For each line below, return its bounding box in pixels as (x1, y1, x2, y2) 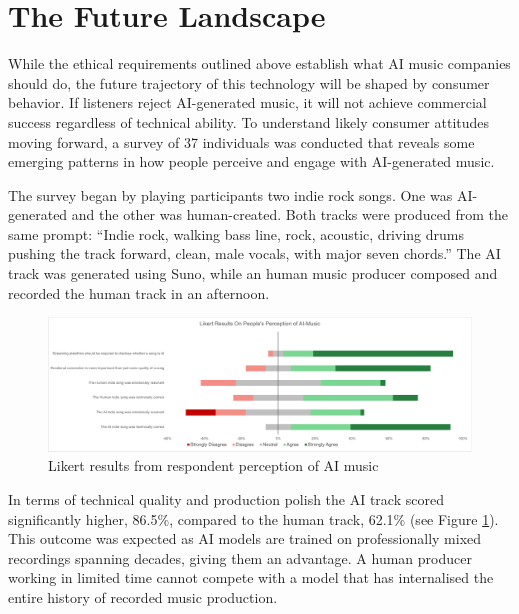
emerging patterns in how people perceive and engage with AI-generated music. (8, 151, 495, 172)
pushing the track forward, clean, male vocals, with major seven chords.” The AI (8, 243, 501, 264)
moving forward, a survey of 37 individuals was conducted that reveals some (8, 131, 475, 152)
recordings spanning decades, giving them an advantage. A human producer (8, 547, 472, 568)
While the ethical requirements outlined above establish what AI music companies (8, 53, 511, 74)
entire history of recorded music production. (8, 586, 278, 607)
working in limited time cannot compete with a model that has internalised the (8, 567, 494, 588)
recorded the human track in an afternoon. (8, 282, 270, 303)
